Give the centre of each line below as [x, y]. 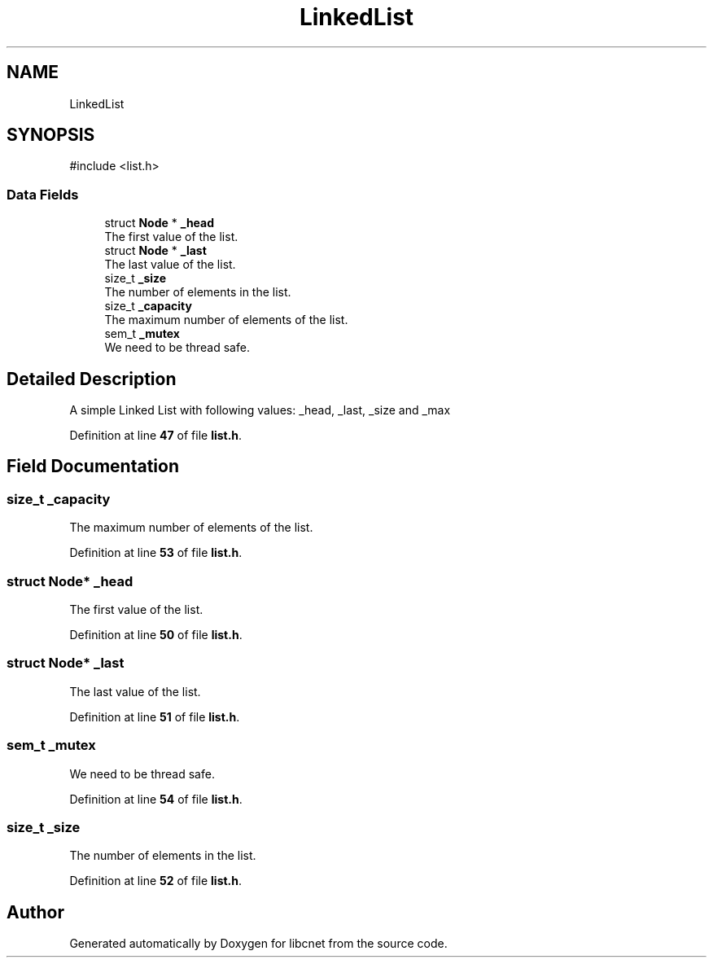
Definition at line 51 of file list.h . [155, 716]
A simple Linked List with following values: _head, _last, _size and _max [260, 410]
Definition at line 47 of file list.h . [156, 436]
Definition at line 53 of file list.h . [156, 553]
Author [35, 912]
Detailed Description [92, 379]
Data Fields [43, 194]
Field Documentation [93, 467]
